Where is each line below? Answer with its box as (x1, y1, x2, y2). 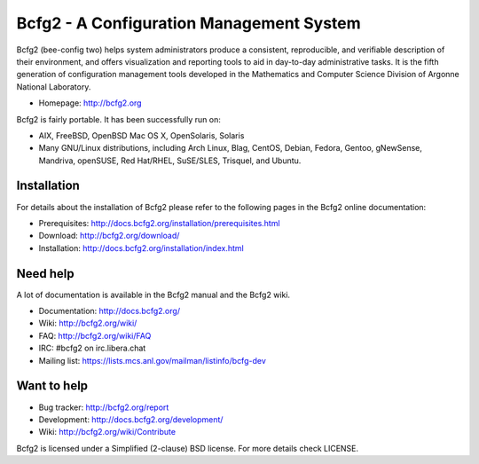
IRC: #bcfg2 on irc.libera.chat (38, 342, 146, 354)
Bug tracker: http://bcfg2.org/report (38, 402, 169, 413)
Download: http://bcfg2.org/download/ (38, 231, 180, 241)
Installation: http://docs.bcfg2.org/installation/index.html (38, 242, 244, 253)
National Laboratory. (16, 81, 91, 92)
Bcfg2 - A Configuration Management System (16, 13, 361, 33)
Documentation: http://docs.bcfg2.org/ (38, 306, 181, 317)
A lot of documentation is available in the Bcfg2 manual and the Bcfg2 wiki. (16, 289, 291, 300)
